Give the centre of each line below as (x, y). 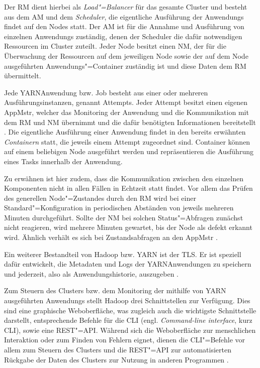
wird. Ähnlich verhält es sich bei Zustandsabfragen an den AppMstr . (111, 237)
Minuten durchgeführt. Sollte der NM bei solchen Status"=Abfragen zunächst (124, 217)
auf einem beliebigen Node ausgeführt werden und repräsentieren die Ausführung (129, 151)
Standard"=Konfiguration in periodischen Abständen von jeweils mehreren (119, 208)
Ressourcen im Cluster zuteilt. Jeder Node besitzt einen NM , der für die (115, 46)
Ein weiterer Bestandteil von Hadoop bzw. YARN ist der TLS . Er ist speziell (123, 254)
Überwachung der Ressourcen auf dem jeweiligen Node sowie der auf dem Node (126, 55)
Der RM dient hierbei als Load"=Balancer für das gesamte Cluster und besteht (126, 7)
